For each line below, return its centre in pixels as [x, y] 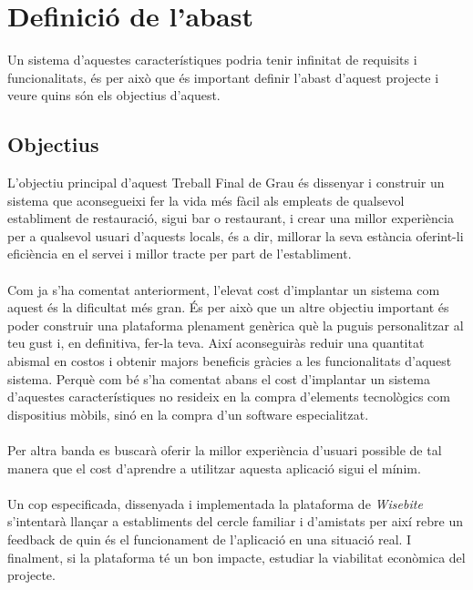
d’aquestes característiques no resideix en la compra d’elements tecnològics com [229, 397]
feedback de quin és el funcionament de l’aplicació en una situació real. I [210, 539]
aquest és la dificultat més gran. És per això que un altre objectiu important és [228, 307]
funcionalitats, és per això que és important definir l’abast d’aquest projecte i [223, 77]
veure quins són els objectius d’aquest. [114, 95]
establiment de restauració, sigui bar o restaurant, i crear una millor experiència [231, 218]
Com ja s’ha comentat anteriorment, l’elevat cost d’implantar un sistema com [224, 289]
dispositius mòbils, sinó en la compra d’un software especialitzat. [188, 414]
